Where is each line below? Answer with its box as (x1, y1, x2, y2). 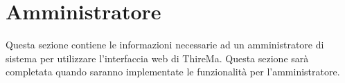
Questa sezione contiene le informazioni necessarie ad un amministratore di (6, 37, 324, 52)
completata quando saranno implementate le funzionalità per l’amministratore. (6, 64, 340, 79)
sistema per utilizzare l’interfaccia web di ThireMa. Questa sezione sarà (6, 50, 309, 65)
